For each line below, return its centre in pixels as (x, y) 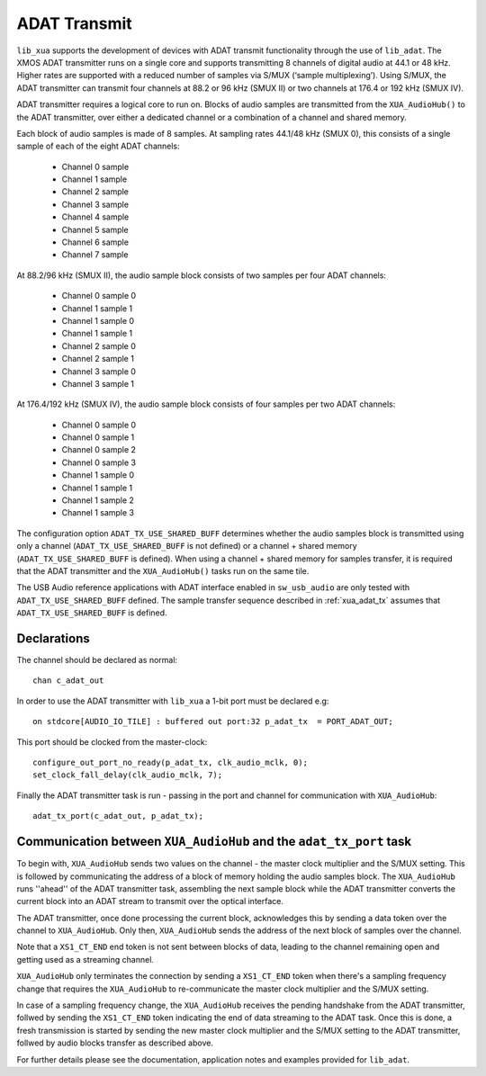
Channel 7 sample (95, 255)
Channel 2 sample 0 (99, 345)
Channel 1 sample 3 (98, 513)
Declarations (53, 638)
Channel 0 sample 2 (99, 450)
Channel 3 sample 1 (98, 383)
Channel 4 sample (95, 217)
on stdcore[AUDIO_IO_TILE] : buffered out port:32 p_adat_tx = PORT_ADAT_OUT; (213, 722)
